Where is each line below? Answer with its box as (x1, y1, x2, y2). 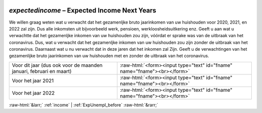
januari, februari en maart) (12, 68, 72, 74)
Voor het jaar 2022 (12, 89, 55, 96)
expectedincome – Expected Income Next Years (9, 6, 156, 14)
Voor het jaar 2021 (12, 77, 54, 84)
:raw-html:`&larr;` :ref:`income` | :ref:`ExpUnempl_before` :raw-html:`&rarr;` (9, 102, 159, 108)
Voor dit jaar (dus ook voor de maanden (12, 62, 103, 69)
